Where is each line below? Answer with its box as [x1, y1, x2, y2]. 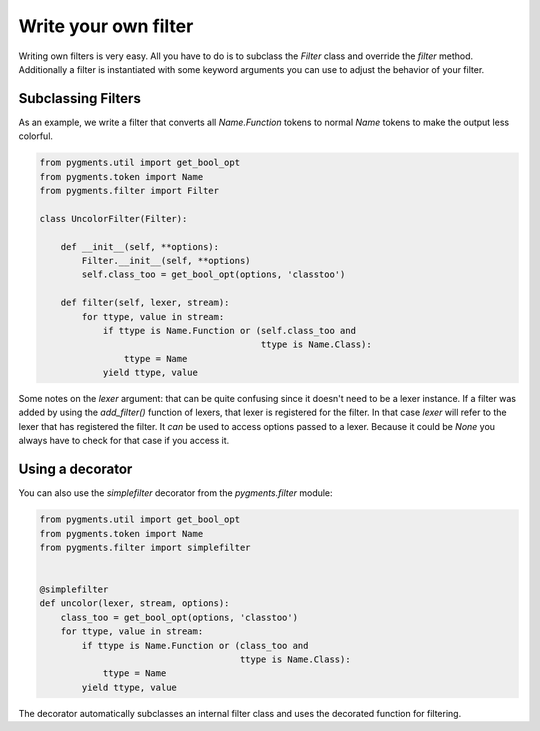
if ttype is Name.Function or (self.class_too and [102, 325, 357, 336]
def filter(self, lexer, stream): [60, 297, 230, 309]
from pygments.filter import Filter [39, 185, 220, 196]
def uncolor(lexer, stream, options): [39, 598, 230, 609]
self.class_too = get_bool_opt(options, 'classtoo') [81, 269, 346, 280]
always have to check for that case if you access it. [18, 435, 230, 447]
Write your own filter [18, 15, 194, 37]
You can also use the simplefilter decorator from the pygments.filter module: [18, 487, 334, 499]
